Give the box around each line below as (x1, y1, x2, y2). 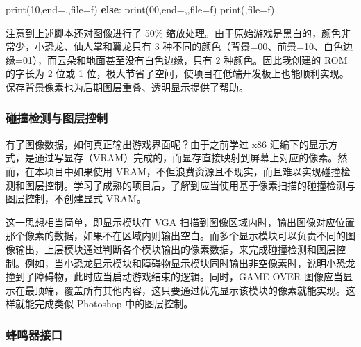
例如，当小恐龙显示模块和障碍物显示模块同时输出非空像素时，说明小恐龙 (24, 255, 355, 270)
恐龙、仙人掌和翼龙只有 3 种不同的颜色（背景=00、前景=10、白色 (44, 39, 344, 54)
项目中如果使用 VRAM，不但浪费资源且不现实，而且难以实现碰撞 (44, 163, 341, 178)
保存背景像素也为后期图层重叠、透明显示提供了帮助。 (6, 79, 249, 94)
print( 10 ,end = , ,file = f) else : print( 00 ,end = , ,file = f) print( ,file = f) (6, 2, 275, 16)
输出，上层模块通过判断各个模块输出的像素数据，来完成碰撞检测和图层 (15, 241, 336, 256)
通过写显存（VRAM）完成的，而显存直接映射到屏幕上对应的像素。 (34, 150, 338, 165)
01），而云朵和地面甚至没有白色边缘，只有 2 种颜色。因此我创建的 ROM (22, 52, 348, 67)
